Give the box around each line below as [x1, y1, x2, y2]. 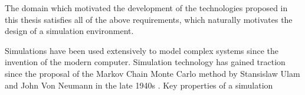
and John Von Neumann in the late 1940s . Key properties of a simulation [5, 79, 273, 91]
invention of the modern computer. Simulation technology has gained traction [5, 56, 286, 68]
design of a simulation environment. [5, 25, 134, 37]
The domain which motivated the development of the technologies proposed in [5, 2, 288, 13]
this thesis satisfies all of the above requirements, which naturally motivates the [5, 13, 293, 25]
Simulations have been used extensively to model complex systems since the [5, 44, 279, 56]
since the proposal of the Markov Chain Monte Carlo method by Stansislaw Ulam [5, 67, 300, 79]
